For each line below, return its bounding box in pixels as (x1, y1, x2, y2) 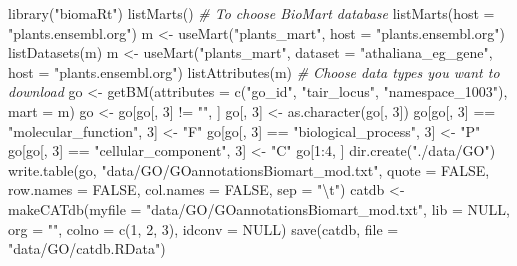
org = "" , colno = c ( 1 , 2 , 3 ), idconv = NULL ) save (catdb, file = (8, 218, 399, 239)
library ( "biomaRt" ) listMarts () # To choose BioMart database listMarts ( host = (8, 3, 495, 23)
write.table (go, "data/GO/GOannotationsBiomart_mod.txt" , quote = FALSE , (8, 159, 490, 180)
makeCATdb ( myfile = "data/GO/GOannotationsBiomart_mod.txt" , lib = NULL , (8, 198, 510, 219)
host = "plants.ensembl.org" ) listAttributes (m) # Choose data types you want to (8, 61, 500, 82)
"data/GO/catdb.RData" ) (8, 238, 166, 259)
